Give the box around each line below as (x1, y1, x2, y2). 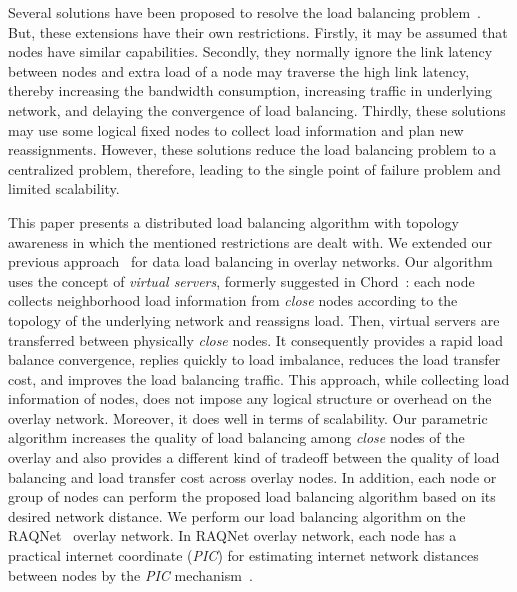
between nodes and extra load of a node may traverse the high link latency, (8, 60, 470, 81)
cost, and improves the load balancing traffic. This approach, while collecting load (8, 368, 510, 389)
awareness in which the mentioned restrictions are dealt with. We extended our (8, 231, 492, 252)
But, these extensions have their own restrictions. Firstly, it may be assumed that (8, 21, 508, 42)
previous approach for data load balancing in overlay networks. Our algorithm (8, 251, 493, 272)
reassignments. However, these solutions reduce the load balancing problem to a (8, 139, 497, 160)
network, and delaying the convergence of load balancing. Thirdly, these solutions (8, 99, 506, 120)
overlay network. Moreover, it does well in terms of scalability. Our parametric (8, 407, 488, 428)
